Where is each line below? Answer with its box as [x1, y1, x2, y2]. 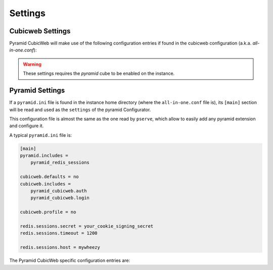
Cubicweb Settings [9, 27, 71, 35]
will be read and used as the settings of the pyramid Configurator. [9, 106, 151, 113]
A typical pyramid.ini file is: [9, 132, 72, 138]
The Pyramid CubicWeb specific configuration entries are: [9, 257, 130, 263]
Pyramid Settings [9, 86, 65, 95]
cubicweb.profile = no [20, 209, 76, 215]
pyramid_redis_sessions [30, 159, 89, 166]
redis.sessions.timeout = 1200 [20, 230, 98, 236]
